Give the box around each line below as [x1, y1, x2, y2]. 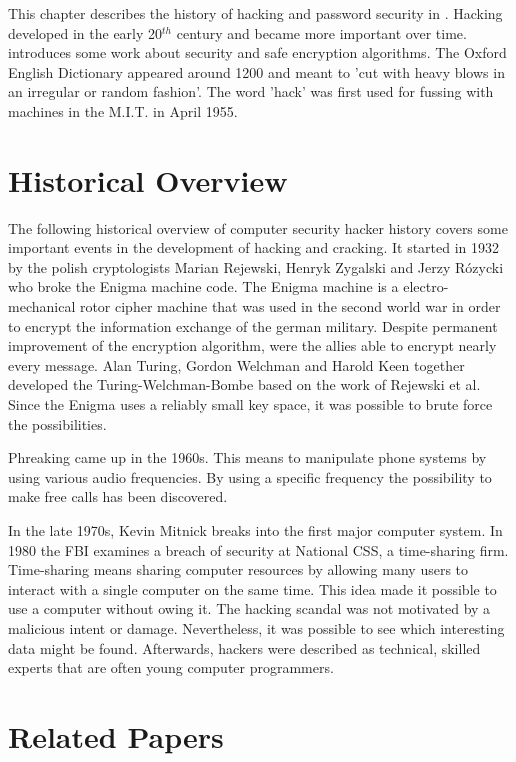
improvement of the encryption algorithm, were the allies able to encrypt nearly [8, 335, 497, 356]
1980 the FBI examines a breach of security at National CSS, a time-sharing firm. [8, 539, 509, 560]
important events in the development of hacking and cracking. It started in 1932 [8, 237, 500, 258]
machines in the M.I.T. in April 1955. [8, 100, 238, 121]
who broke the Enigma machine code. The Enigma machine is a [8, 276, 399, 297]
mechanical [8, 296, 76, 317]
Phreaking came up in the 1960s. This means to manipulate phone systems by [8, 447, 487, 468]
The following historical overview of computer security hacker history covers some [8, 217, 508, 238]
